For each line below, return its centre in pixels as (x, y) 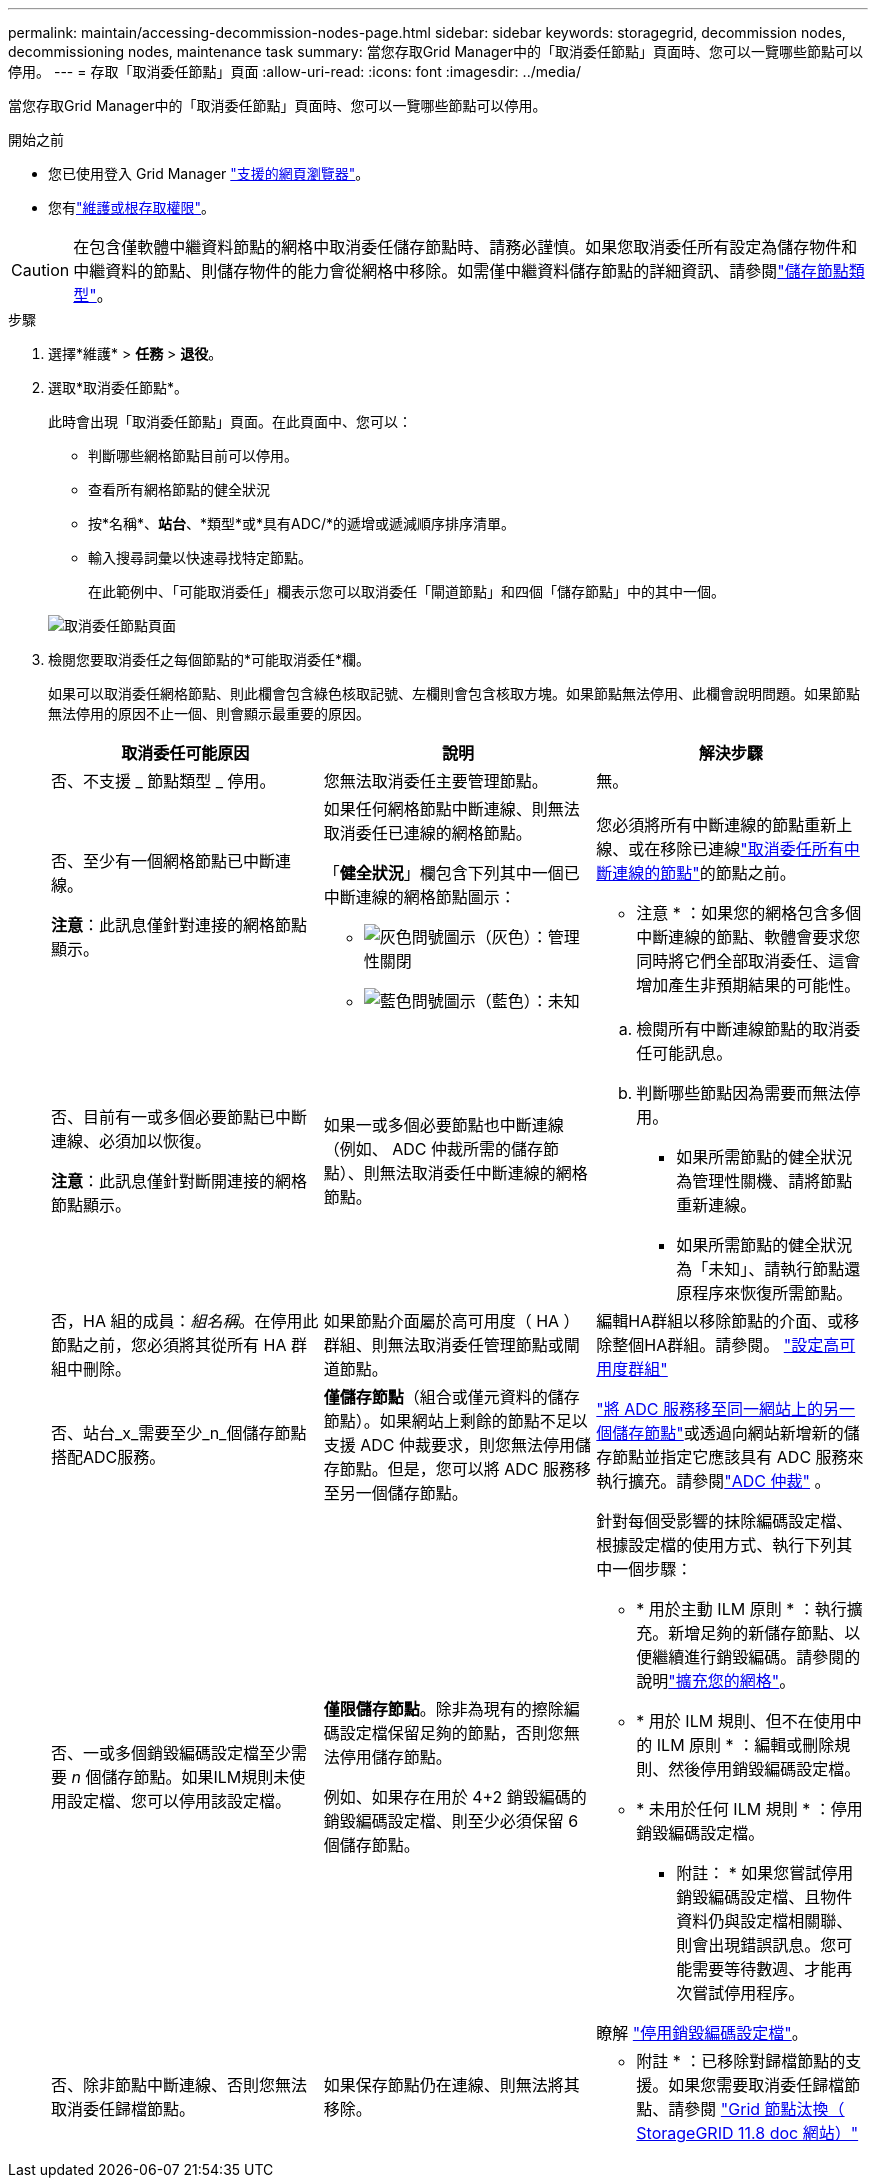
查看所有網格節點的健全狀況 (179, 489)
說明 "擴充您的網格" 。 (716, 1681)
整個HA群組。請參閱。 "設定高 (726, 1345)
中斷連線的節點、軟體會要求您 (748, 937)
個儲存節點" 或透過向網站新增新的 (720, 1433)
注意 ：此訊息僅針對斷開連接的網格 (179, 1181)
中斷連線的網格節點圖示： (419, 897)
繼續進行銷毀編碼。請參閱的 (756, 1657)
